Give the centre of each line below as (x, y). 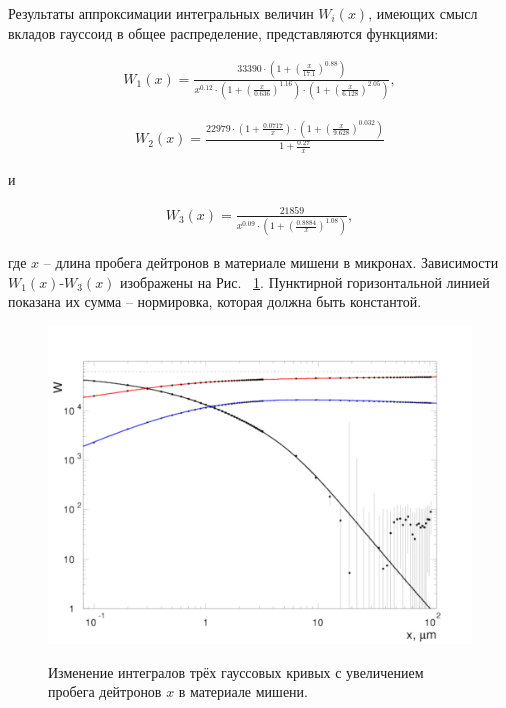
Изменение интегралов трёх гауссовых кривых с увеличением (236, 671)
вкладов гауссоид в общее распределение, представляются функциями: (223, 32)
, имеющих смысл (423, 13)
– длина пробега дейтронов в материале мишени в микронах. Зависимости (271, 262)
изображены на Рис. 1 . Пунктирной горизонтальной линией (305, 281)
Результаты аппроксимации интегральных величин (161, 13)
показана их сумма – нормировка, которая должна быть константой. (215, 301)
